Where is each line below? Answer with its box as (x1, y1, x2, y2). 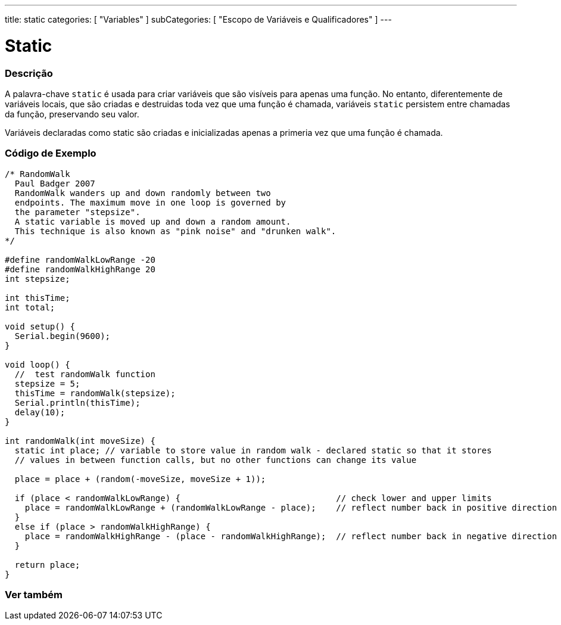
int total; (5, 302, 55, 312)
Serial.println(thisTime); (14, 397, 141, 408)
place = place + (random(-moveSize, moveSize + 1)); (14, 474, 266, 484)
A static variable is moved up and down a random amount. (14, 216, 291, 226)
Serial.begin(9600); (14, 331, 111, 341)
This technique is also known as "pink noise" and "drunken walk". (14, 226, 336, 236)
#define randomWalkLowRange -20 (5, 254, 155, 265)
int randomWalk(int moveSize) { (5, 436, 155, 446)
